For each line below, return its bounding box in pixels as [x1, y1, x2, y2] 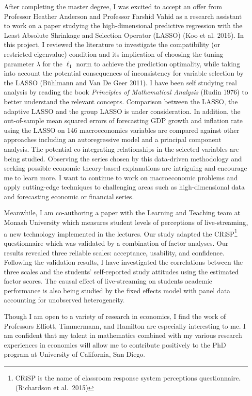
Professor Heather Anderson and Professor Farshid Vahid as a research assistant [4, 11, 242, 21]
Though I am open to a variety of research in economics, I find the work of [4, 311, 226, 321]
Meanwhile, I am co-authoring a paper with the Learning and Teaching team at [4, 207, 240, 218]
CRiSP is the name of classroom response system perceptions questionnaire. [15, 373, 241, 383]
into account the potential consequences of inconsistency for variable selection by [4, 68, 244, 78]
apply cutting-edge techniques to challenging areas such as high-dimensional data [4, 182, 245, 192]
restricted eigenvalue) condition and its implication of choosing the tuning [4, 48, 223, 59]
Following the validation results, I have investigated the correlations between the [4, 257, 243, 267]
